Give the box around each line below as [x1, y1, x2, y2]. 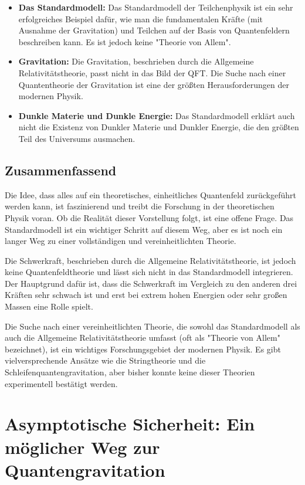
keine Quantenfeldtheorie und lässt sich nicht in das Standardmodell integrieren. [5, 266, 293, 278]
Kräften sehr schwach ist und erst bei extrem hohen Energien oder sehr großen [5, 289, 287, 301]
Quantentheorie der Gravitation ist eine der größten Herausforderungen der [18, 78, 289, 90]
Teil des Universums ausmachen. [18, 132, 135, 144]
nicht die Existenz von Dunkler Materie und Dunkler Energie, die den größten [18, 121, 299, 133]
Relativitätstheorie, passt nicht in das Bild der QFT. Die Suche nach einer [18, 66, 286, 79]
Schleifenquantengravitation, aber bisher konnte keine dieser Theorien [5, 366, 255, 378]
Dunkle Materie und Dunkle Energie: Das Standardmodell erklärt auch [18, 109, 295, 121]
